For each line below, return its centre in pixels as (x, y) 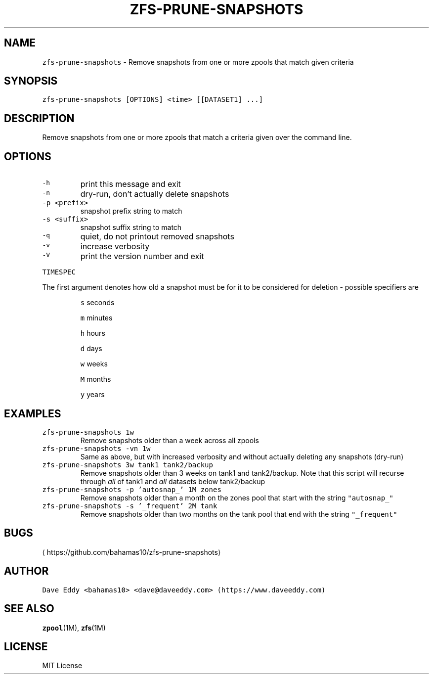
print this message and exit (130, 184)
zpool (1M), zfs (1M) (74, 628)
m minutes (96, 318)
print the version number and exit (142, 256)
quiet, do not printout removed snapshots (157, 237)
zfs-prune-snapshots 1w (88, 432)
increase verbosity (115, 247)
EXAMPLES (33, 413)
